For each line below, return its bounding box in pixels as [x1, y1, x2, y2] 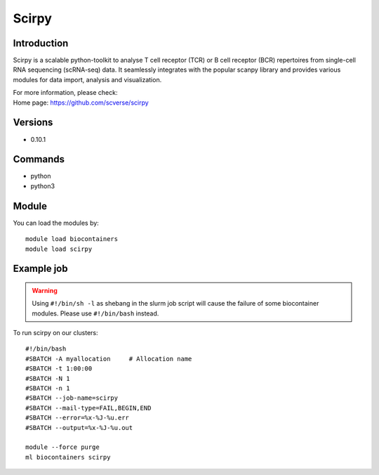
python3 [30, 181, 55, 190]
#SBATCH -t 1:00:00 [25, 365, 93, 372]
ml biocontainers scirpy [25, 453, 111, 461]
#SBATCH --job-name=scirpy [25, 394, 119, 402]
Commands [13, 153, 65, 165]
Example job [13, 263, 68, 275]
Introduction [13, 37, 69, 49]
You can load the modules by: [13, 219, 100, 227]
